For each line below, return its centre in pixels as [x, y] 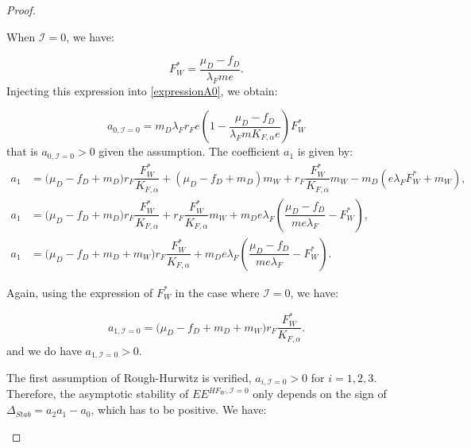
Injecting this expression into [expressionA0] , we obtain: [142, 90]
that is [22, 151]
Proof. [21, 10]
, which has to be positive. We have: [179, 409]
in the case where [217, 292]
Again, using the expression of [80, 292]
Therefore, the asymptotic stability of [98, 394]
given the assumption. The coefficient [189, 151]
